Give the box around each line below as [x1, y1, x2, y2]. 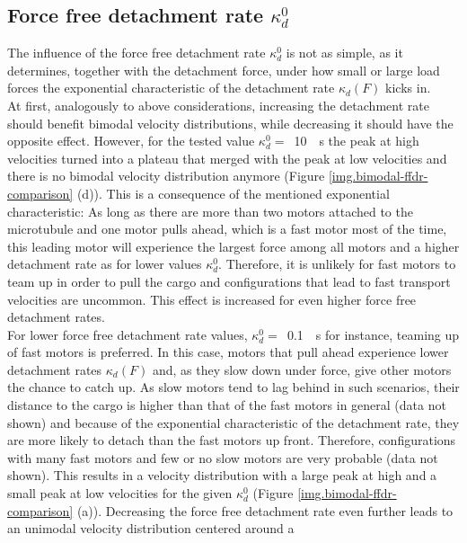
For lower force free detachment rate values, [7, 325, 248, 343]
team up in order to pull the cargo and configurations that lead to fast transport [7, 271, 451, 290]
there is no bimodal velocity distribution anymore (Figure [7, 166, 325, 185]
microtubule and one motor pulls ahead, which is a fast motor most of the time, [7, 219, 447, 238]
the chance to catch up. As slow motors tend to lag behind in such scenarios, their [7, 378, 460, 396]
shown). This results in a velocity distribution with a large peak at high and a [7, 466, 437, 485]
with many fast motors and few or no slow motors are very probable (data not [7, 448, 438, 467]
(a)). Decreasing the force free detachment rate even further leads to [76, 501, 454, 520]
